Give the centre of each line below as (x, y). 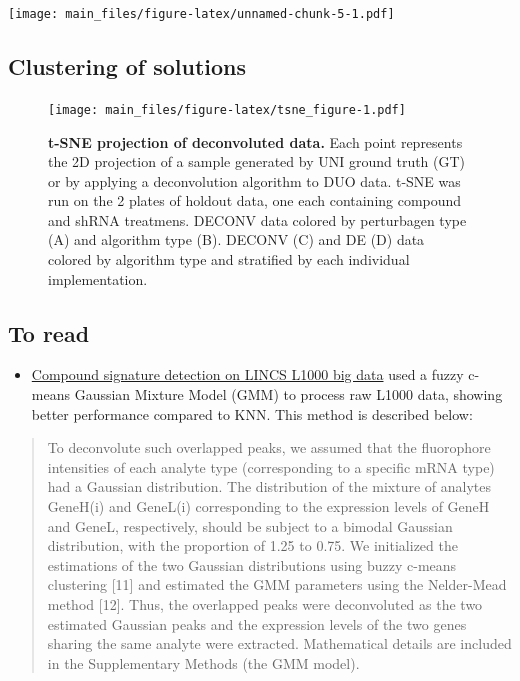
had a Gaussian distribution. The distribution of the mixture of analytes (269, 486)
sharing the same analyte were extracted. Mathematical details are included (279, 643)
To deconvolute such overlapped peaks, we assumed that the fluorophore (269, 447)
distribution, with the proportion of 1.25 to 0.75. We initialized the (252, 545)
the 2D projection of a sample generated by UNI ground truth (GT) (257, 161)
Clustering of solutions (127, 66)
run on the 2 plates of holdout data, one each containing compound (255, 200)
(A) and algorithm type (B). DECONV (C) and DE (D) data (236, 239)
